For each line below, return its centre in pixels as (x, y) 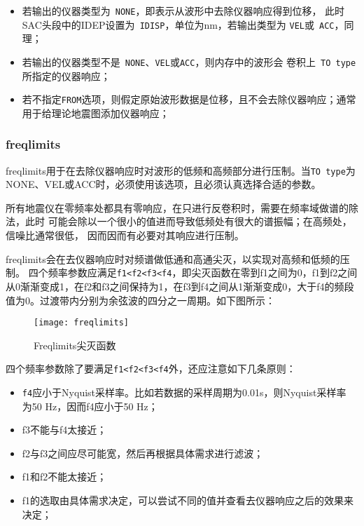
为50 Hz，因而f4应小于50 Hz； (90, 406)
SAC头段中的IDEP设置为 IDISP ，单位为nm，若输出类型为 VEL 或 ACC (178, 24)
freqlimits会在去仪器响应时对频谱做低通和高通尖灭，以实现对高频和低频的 (173, 258)
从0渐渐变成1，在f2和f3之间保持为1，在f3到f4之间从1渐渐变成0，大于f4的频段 (180, 286)
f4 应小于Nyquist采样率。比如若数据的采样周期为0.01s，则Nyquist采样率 (184, 392)
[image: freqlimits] (82, 323)
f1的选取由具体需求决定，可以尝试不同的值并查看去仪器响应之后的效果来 (188, 500)
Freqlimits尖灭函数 (75, 345)
